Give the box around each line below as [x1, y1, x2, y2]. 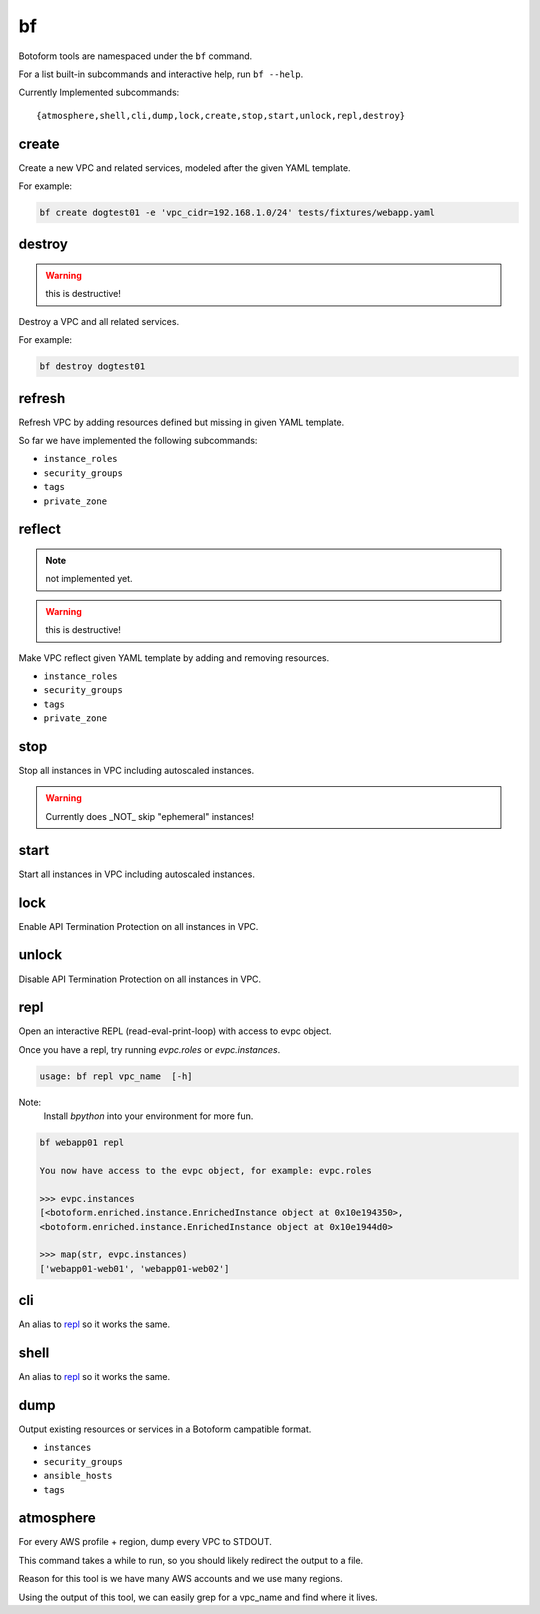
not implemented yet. [45, 573, 134, 585]
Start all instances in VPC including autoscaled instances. [18, 868, 255, 880]
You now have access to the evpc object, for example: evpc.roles [39, 1165, 372, 1176]
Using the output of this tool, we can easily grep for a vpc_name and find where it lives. [18, 1591, 379, 1603]
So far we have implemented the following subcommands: [18, 435, 258, 447]
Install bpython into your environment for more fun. [43, 1110, 254, 1122]
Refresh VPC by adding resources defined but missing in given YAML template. [18, 416, 345, 428]
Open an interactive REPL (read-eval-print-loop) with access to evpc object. [18, 1025, 332, 1037]
